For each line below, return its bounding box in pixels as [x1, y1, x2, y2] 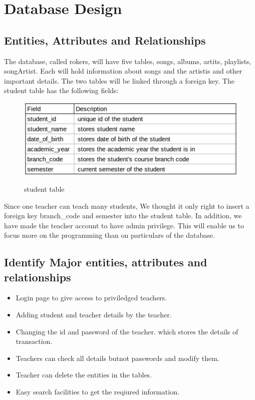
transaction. [16, 336, 53, 346]
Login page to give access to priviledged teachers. [16, 292, 167, 303]
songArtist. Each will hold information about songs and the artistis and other [4, 66, 242, 76]
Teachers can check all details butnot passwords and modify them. [16, 352, 219, 363]
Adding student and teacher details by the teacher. [16, 309, 172, 320]
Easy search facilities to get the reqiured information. [16, 386, 179, 397]
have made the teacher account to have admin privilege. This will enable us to [4, 220, 244, 230]
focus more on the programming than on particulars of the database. [4, 230, 215, 240]
